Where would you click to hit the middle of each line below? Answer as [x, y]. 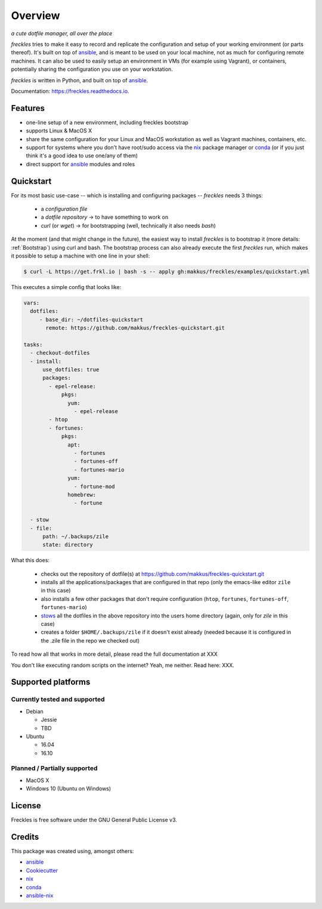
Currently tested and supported [58, 699]
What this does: [30, 560]
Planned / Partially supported [54, 768]
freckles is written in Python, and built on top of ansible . [80, 80]
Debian [35, 711]
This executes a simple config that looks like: [66, 287]
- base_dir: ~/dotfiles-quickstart [91, 319]
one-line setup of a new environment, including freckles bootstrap [107, 122]
